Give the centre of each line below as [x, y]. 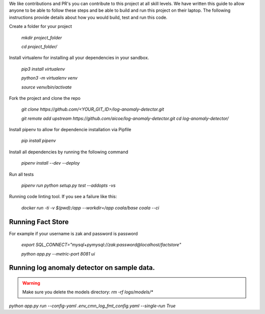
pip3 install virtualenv [43, 69]
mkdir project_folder [42, 37]
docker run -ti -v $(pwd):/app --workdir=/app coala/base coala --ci [90, 208]
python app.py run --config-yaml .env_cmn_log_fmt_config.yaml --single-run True [93, 306]
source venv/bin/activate [47, 87]
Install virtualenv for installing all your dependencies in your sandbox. [79, 58]
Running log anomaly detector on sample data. [82, 268]
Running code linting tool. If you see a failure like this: [63, 197]
